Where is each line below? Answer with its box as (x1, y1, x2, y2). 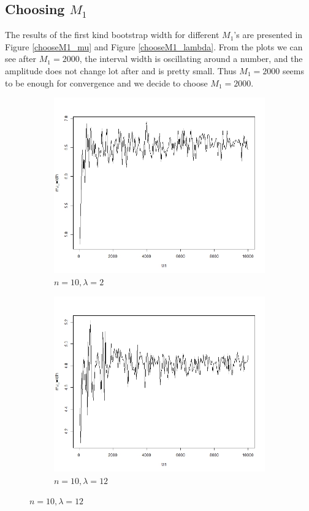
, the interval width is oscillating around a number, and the (79, 52, 303, 65)
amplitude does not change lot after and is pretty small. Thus (5, 64, 237, 77)
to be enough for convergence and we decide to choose (5, 76, 208, 89)
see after (5, 52, 37, 65)
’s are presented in (234, 28, 303, 41)
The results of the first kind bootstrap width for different (5, 28, 219, 41)
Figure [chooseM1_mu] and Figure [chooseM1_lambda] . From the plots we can (5, 40, 303, 53)
